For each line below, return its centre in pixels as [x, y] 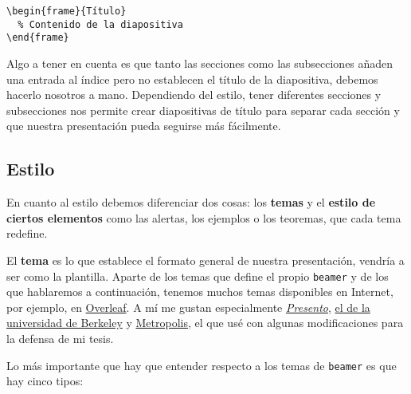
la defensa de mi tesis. [60, 338]
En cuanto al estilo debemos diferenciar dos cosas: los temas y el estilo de [191, 202]
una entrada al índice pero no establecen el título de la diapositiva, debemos [192, 79]
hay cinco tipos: [45, 381]
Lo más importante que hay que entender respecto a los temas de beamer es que [202, 365]
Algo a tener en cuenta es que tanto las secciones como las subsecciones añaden [200, 63]
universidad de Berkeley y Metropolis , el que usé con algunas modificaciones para [205, 323]
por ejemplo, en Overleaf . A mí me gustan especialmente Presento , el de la [188, 307]
